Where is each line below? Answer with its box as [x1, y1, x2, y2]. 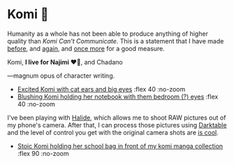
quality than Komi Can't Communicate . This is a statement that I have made [7, 36, 224, 45]
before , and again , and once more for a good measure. [7, 44, 166, 52]
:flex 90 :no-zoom [17, 149, 69, 157]
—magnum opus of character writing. [7, 71, 115, 80]
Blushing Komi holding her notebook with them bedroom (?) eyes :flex [17, 92, 219, 101]
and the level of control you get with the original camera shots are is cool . [7, 128, 219, 136]
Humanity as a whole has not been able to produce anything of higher [7, 29, 208, 38]
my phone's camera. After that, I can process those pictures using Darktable [7, 120, 227, 129]
